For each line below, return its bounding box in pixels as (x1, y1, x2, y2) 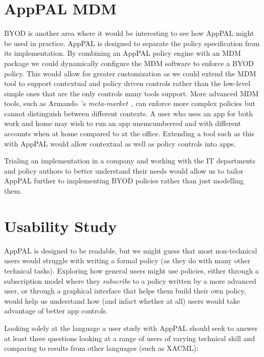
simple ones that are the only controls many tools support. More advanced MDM (4, 88, 259, 98)
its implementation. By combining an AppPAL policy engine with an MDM (4, 48, 241, 58)
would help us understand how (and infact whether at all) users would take (4, 295, 240, 306)
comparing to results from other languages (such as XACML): (4, 343, 199, 353)
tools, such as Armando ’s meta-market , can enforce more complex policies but (4, 98, 256, 109)
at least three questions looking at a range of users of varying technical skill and (4, 332, 255, 343)
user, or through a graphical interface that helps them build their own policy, (4, 285, 246, 296)
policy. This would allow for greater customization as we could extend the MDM (4, 68, 256, 78)
